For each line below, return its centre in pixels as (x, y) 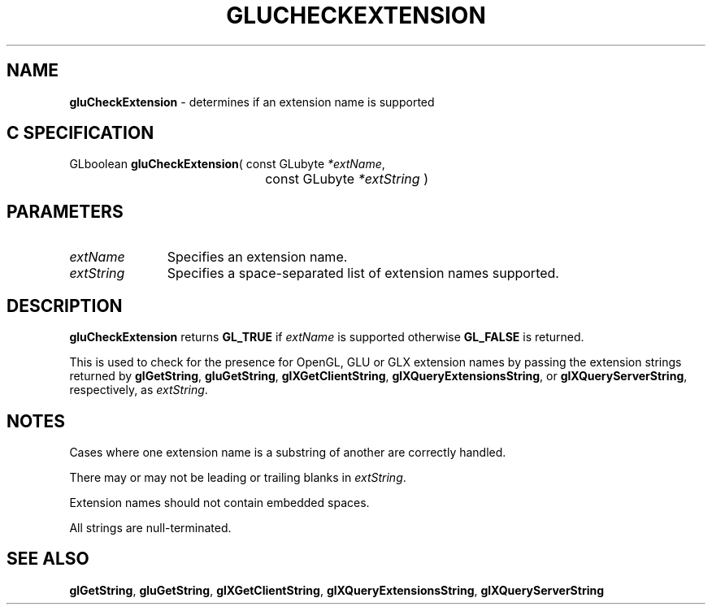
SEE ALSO (48, 559)
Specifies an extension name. (257, 257)
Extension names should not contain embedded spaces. (219, 502)
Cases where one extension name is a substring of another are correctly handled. (288, 452)
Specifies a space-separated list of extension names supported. (363, 273)
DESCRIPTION (65, 305)
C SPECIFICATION (80, 133)
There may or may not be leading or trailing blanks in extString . (238, 477)
